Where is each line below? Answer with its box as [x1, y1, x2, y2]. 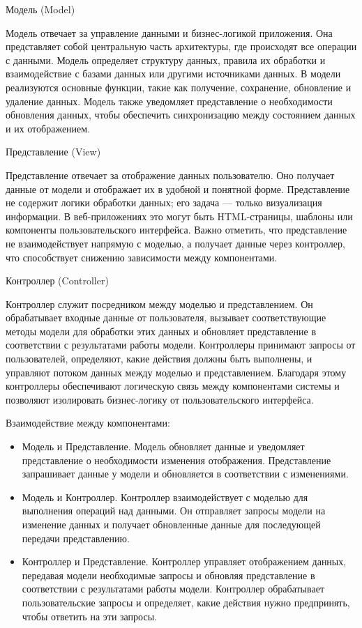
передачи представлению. [22, 530, 130, 545]
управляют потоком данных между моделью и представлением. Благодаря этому [6, 365, 347, 379]
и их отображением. [6, 121, 91, 135]
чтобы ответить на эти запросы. [22, 608, 157, 623]
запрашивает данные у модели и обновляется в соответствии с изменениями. [22, 466, 349, 481]
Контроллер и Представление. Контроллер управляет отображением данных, [22, 554, 347, 569]
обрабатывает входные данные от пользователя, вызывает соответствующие [6, 310, 326, 325]
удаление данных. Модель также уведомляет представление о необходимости [6, 93, 333, 108]
